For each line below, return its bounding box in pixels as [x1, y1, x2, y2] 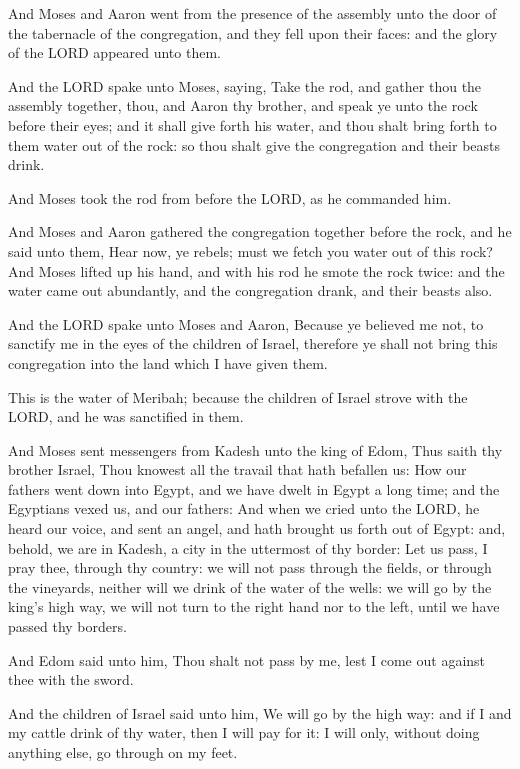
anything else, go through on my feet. [8, 742, 238, 762]
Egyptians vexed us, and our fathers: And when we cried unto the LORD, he [8, 498, 480, 519]
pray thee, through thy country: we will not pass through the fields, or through [8, 557, 492, 578]
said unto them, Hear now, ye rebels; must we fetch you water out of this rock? [8, 240, 493, 261]
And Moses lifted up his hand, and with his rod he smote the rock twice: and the [8, 260, 505, 281]
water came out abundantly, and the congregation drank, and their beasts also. [8, 280, 493, 301]
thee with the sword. [8, 669, 134, 690]
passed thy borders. [8, 616, 127, 637]
